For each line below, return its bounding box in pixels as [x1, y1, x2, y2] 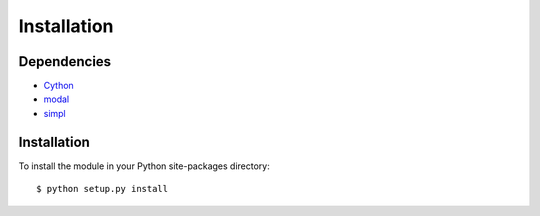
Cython [43, 80, 74, 92]
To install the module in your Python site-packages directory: [18, 160, 270, 172]
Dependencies [18, 53, 112, 70]
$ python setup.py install [36, 183, 169, 195]
